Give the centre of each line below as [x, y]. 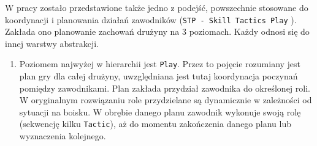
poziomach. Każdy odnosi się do [249, 31]
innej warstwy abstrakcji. [52, 43]
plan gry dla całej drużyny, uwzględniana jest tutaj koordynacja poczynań [158, 76]
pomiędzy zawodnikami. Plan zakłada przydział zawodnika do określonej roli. [165, 88]
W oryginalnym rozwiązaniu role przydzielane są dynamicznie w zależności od [166, 100]
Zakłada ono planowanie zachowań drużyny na [92, 31]
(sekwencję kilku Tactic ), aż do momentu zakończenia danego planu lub [155, 124]
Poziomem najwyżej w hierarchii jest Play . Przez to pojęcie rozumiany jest [160, 64]
